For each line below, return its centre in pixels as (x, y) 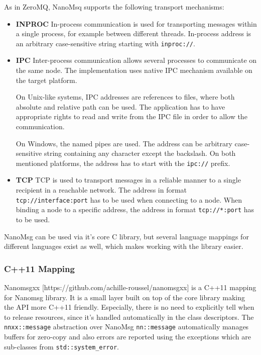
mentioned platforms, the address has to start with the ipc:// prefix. (123, 163)
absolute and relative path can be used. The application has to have (120, 106)
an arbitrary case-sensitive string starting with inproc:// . (105, 43)
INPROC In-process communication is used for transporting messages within (136, 23)
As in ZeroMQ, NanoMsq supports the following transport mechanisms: (114, 7)
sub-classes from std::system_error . (61, 346)
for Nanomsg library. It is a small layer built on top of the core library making (125, 297)
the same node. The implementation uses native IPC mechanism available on (134, 70)
